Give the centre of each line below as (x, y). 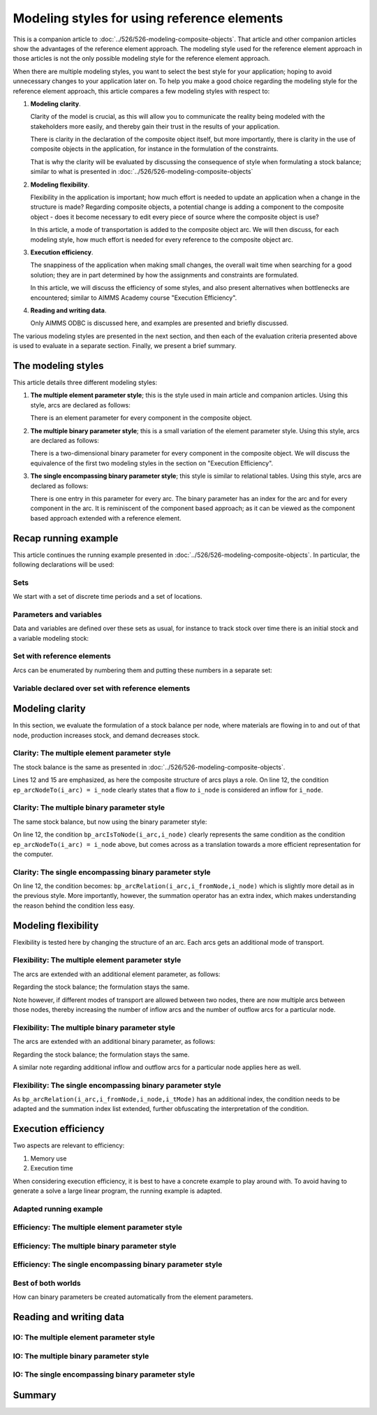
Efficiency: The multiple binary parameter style (95, 1246)
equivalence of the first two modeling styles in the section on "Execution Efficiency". (152, 463)
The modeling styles (58, 366)
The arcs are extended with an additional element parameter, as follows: (117, 974)
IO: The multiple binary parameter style (81, 1356)
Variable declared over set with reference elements (102, 688)
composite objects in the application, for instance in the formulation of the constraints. (154, 149)
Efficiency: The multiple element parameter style (98, 1228)
